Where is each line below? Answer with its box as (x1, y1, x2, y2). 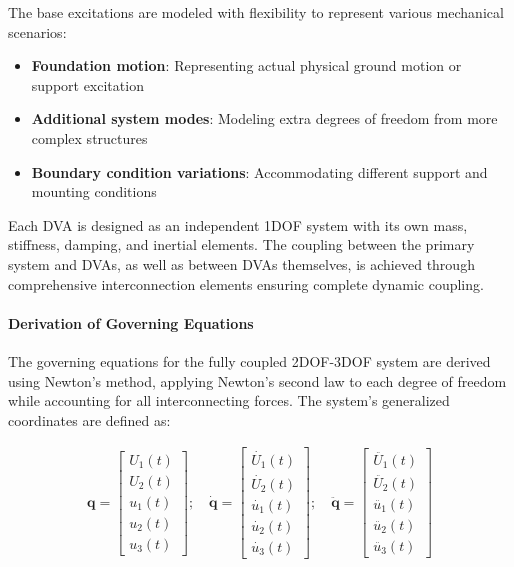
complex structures (31, 127, 148, 148)
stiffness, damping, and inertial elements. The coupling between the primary (8, 234, 475, 255)
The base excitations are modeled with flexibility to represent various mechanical (8, 2, 504, 22)
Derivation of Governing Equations (8, 312, 254, 333)
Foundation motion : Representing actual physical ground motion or (31, 55, 462, 76)
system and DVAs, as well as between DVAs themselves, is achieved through (8, 253, 475, 274)
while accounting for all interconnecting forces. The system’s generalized (8, 390, 450, 411)
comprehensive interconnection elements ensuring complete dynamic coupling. (8, 273, 484, 294)
